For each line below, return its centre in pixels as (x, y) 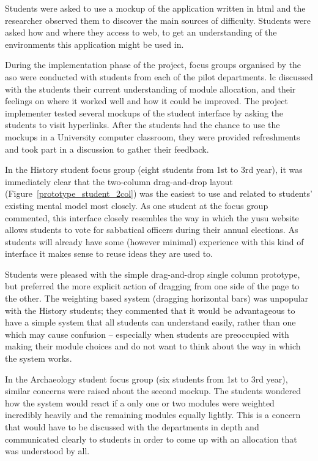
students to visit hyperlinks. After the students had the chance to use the (142, 125)
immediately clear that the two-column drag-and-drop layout (119, 181)
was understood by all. (47, 451)
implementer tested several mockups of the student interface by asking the (144, 112)
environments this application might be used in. (94, 44)
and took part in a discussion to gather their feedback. (107, 149)
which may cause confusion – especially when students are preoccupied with (147, 334)
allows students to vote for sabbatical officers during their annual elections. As (152, 230)
